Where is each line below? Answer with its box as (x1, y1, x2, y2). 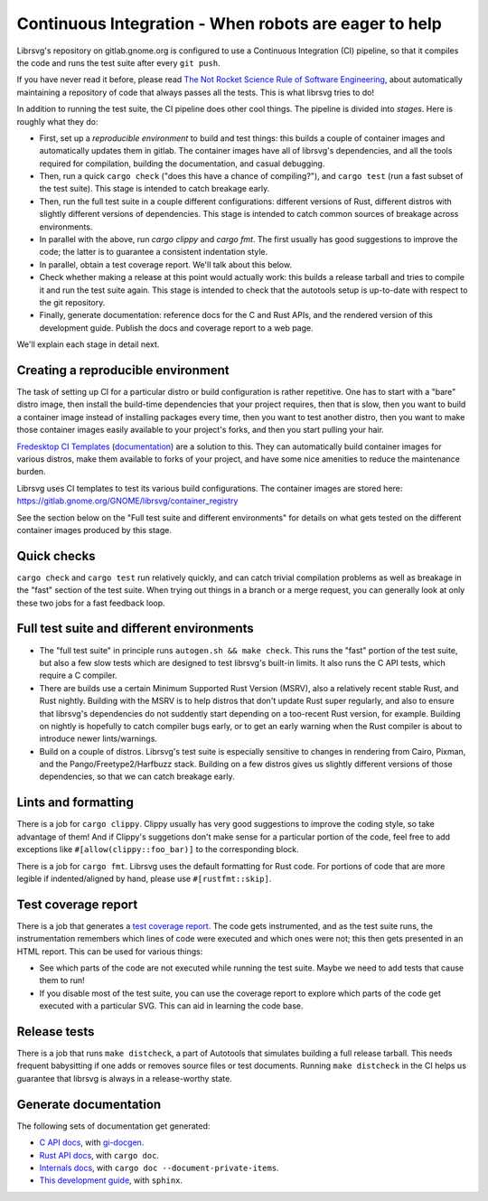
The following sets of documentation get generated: (16, 1121, 211, 1131)
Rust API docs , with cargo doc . (39, 1149, 160, 1160)
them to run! (39, 975, 85, 986)
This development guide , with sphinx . (39, 1175, 183, 1186)
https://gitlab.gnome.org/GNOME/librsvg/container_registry (16, 495, 239, 506)
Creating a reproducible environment (16, 362, 230, 378)
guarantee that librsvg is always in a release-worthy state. (16, 1073, 232, 1084)
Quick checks (16, 548, 96, 564)
